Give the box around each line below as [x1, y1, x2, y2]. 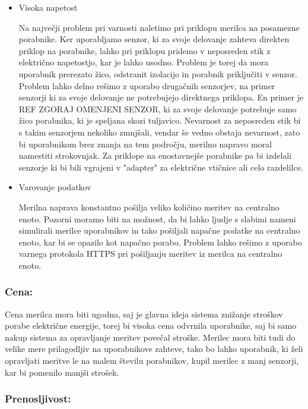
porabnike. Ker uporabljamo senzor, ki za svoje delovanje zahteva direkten [18, 33, 290, 45]
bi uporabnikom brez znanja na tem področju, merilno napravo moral [18, 137, 272, 150]
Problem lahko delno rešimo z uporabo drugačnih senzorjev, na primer [18, 79, 275, 92]
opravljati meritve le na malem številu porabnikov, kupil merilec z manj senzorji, [5, 354, 299, 367]
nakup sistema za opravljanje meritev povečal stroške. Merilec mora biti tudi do [5, 331, 296, 343]
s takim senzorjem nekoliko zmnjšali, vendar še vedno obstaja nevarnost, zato [18, 125, 300, 138]
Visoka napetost [18, 1, 78, 13]
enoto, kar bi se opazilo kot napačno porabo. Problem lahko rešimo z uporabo [18, 235, 302, 248]
